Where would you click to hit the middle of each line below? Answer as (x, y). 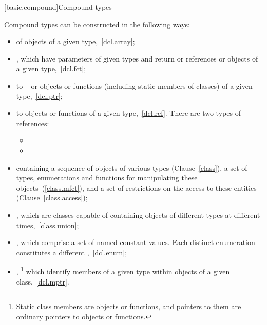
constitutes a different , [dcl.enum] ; (72, 252)
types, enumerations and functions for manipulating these (107, 178)
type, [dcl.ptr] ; (39, 96)
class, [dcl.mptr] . (43, 281)
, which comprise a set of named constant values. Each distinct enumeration (136, 242)
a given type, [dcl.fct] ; (51, 68)
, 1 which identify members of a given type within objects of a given (123, 270)
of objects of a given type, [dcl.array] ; (75, 41)
